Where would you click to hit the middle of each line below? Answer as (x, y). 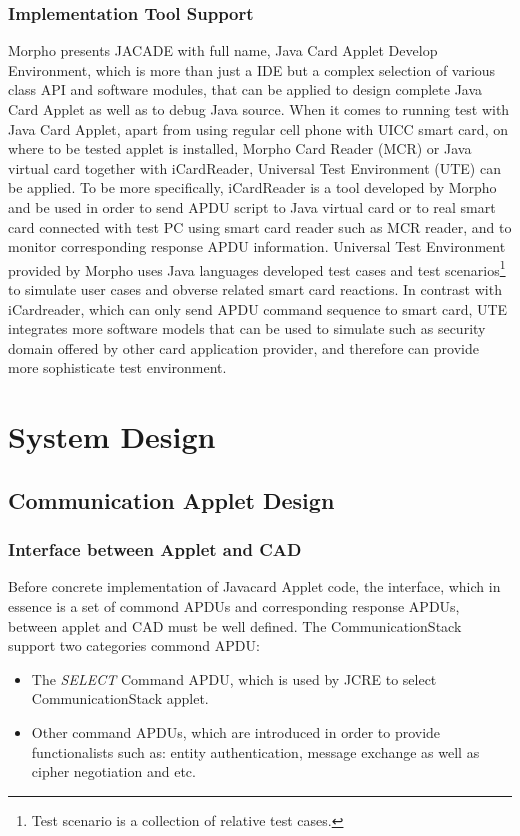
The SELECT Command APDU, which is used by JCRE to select (234, 678)
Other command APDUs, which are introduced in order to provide (236, 731)
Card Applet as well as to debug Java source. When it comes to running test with (259, 109)
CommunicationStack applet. (120, 698)
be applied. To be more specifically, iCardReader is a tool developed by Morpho (252, 187)
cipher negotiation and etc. (113, 771)
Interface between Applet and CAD (155, 549)
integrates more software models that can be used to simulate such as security (247, 328)
